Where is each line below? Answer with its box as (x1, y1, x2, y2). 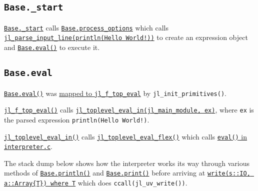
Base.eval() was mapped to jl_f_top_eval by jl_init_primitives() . (4, 87, 226, 98)
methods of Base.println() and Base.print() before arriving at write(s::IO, (4, 167, 250, 178)
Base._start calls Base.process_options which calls (4, 22, 169, 32)
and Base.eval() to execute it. (4, 42, 100, 52)
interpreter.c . (4, 141, 52, 151)
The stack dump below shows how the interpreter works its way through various (4, 157, 250, 168)
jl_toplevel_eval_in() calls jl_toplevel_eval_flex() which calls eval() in (4, 131, 247, 141)
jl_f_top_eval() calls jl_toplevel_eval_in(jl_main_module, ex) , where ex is (4, 104, 254, 115)
